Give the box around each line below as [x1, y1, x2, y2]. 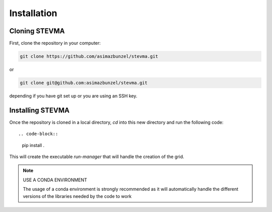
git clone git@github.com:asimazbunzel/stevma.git [20, 80, 148, 86]
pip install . [22, 142, 45, 148]
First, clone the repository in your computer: [9, 40, 101, 46]
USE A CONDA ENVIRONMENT [23, 177, 88, 183]
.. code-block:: [18, 131, 58, 137]
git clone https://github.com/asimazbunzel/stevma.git [20, 53, 158, 59]
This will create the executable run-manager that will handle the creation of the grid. [9, 154, 184, 160]
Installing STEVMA [9, 106, 70, 114]
